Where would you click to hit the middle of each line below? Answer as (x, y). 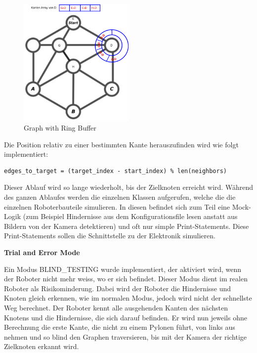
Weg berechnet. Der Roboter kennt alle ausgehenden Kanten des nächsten (116, 307)
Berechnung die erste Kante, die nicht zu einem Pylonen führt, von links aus (120, 327)
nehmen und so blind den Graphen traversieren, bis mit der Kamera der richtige (126, 336)
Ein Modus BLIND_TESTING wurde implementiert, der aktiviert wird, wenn (123, 269)
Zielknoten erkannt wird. (42, 346)
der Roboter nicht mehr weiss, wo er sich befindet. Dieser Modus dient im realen (126, 279)
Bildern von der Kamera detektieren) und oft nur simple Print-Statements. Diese (127, 226)
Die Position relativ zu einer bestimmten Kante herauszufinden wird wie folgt (121, 144)
